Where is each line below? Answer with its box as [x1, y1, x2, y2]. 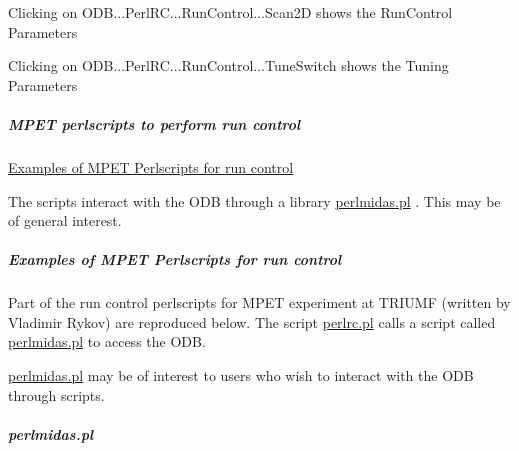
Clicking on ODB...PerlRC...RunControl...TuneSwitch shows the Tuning [8, 55, 449, 76]
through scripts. [8, 384, 105, 405]
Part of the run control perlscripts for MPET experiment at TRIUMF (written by [8, 292, 511, 313]
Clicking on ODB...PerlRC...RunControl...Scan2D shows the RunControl [8, 2, 453, 22]
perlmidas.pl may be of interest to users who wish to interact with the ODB [8, 365, 474, 386]
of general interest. [8, 210, 122, 231]
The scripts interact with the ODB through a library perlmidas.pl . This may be [8, 190, 501, 211]
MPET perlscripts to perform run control [8, 113, 301, 134]
